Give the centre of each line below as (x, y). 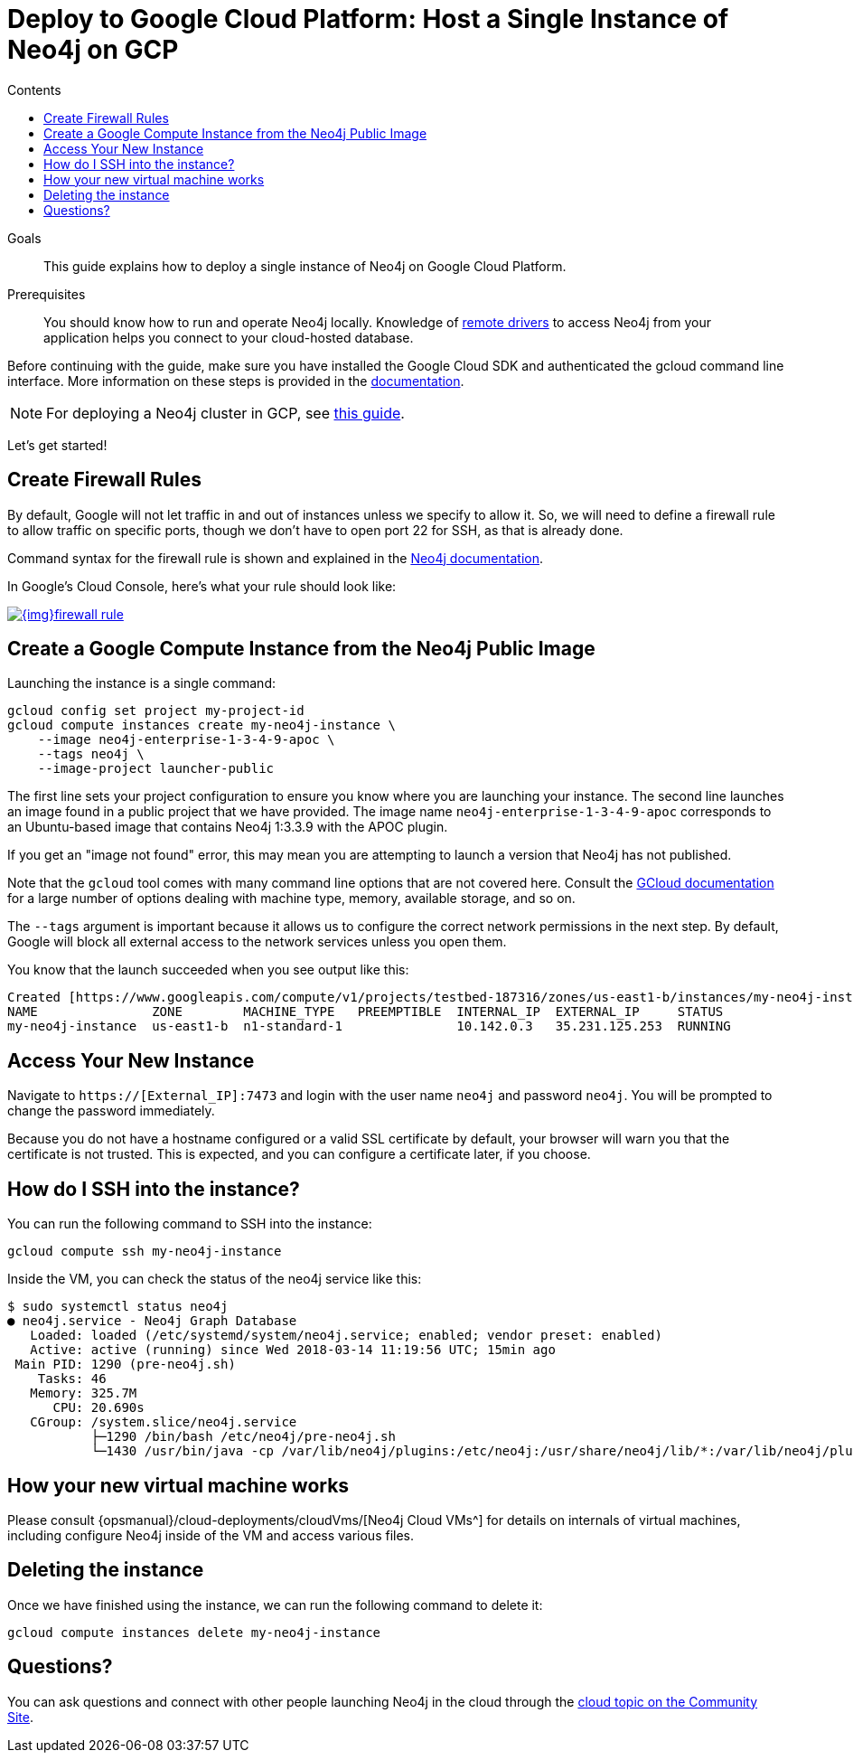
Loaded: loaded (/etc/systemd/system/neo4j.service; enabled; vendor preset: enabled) (346, 1336)
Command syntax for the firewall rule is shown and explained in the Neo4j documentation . (276, 558)
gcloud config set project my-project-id (156, 711)
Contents (34, 89)
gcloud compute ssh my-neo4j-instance (145, 1252)
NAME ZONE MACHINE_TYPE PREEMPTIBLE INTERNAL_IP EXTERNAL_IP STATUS (366, 1012)
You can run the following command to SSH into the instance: (190, 1224)
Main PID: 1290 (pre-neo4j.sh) (125, 1365)
